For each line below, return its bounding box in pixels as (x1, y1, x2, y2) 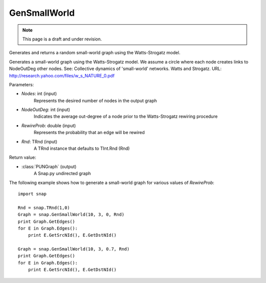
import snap (18, 191, 47, 197)
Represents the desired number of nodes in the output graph (33, 98, 157, 104)
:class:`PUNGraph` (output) (21, 163, 77, 170)
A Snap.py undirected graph (33, 171, 91, 177)
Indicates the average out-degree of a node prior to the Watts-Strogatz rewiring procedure (33, 113, 218, 119)
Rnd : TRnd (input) (21, 139, 58, 144)
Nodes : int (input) (21, 91, 57, 97)
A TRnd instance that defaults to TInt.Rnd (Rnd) (33, 145, 130, 151)
